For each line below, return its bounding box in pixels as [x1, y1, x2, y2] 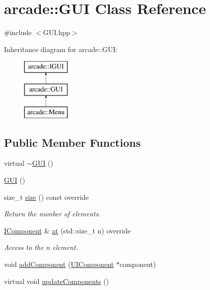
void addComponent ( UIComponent [4, 259, 114, 269]
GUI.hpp [43, 27, 70, 38]
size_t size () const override [4, 191, 89, 202]
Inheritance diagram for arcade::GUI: [4, 44, 118, 54]
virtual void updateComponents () [4, 275, 109, 286]
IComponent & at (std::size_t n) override [4, 225, 131, 235]
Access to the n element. [4, 242, 78, 252]
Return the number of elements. [4, 208, 101, 219]
